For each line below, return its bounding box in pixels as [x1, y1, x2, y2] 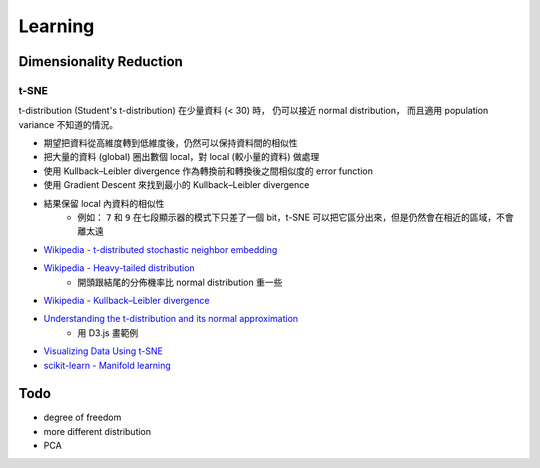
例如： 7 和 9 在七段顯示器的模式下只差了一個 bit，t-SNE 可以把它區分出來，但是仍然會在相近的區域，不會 [77, 211, 514, 224]
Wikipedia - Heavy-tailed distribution [43, 262, 195, 274]
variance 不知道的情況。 [18, 118, 119, 130]
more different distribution [43, 425, 152, 437]
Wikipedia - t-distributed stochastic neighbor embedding [43, 243, 278, 255]
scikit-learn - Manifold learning [43, 359, 172, 371]
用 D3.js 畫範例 [77, 326, 139, 339]
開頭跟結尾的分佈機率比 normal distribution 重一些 [77, 276, 283, 288]
